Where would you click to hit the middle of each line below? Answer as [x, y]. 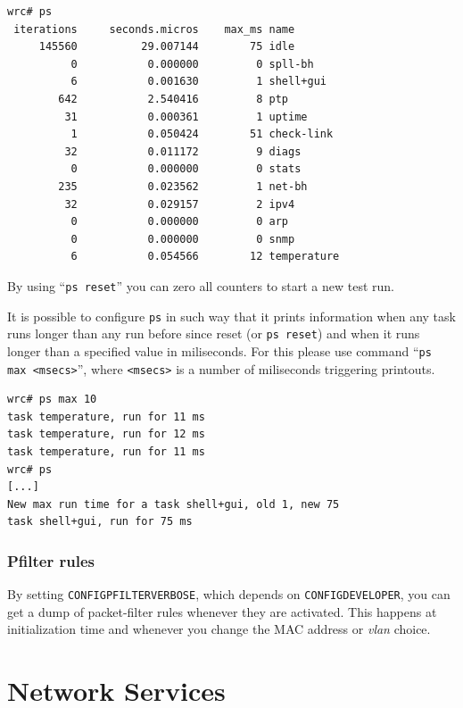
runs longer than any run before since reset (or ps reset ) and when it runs [214, 333]
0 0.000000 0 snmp [183, 239]
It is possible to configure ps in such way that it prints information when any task [231, 316]
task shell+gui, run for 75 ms [100, 522]
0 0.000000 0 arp [179, 222]
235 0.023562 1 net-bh [183, 186]
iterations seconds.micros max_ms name [154, 29]
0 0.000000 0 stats [186, 169]
